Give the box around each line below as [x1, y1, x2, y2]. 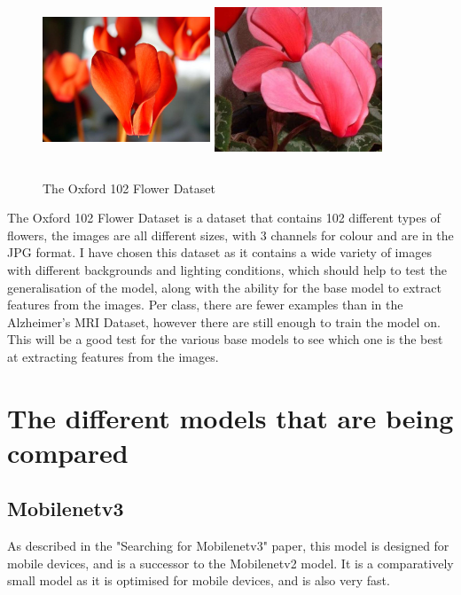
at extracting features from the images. [7, 347, 219, 365]
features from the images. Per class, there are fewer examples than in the [7, 295, 403, 314]
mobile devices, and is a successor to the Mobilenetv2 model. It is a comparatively [7, 553, 454, 572]
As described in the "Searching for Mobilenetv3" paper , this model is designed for [7, 536, 449, 555]
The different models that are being [7, 399, 454, 435]
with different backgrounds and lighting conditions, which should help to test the [7, 260, 447, 278]
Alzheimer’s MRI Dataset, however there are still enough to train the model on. [7, 312, 441, 331]
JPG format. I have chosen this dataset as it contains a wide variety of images [7, 243, 432, 262]
